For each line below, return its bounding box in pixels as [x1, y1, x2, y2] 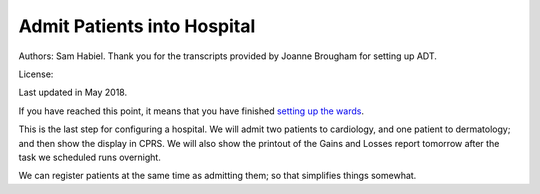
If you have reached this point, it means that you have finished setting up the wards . [18, 105, 365, 117]
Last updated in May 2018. [18, 86, 128, 99]
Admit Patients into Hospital [18, 15, 256, 37]
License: [18, 68, 54, 80]
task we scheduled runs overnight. [18, 151, 162, 163]
